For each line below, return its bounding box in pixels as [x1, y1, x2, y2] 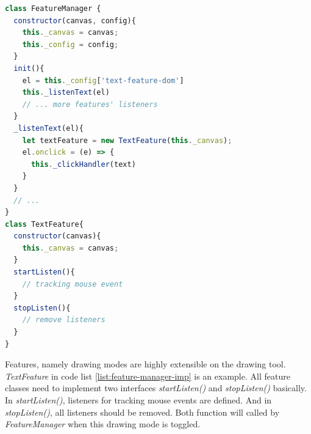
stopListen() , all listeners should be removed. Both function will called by [5, 405, 280, 418]
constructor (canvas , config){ [13, 16, 136, 25]
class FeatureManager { [5, 4, 101, 13]
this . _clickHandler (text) [30, 160, 136, 169]
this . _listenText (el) [22, 88, 110, 97]
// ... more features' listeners [22, 100, 158, 109]
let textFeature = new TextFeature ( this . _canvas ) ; [22, 136, 232, 145]
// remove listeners [22, 315, 105, 325]
